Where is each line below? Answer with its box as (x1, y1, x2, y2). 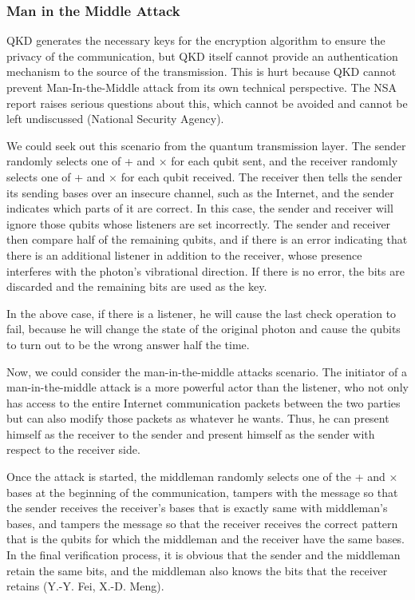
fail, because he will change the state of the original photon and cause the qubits (6, 320, 401, 337)
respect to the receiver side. (6, 441, 140, 458)
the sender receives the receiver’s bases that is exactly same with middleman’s (6, 499, 388, 516)
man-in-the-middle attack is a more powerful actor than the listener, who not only (6, 379, 409, 395)
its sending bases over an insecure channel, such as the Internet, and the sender (6, 184, 394, 201)
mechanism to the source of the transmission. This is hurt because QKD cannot (6, 63, 397, 80)
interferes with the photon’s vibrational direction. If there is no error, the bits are (6, 262, 405, 279)
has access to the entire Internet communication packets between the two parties (6, 394, 401, 411)
